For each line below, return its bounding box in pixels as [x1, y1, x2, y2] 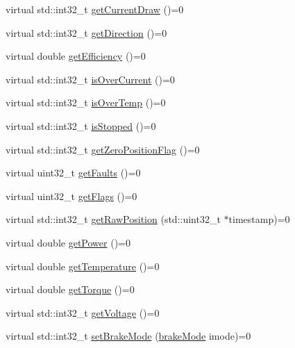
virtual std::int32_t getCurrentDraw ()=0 [6, 2, 184, 16]
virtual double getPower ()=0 [6, 235, 130, 249]
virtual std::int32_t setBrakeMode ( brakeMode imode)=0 [6, 329, 251, 343]
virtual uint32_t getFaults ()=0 [6, 165, 141, 180]
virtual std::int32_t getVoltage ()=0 [6, 305, 160, 320]
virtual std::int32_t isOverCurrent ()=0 [6, 72, 175, 86]
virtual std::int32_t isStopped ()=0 [6, 118, 156, 133]
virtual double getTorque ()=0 [6, 282, 135, 297]
